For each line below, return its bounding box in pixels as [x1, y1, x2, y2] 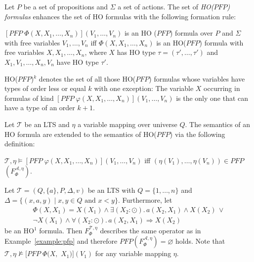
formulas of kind [4, 92, 54, 103]
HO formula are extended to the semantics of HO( [4, 129, 157, 139]
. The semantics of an [185, 119, 251, 129]
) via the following [169, 129, 225, 139]
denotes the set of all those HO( [39, 73, 136, 84]
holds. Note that [175, 236, 225, 246]
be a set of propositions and [23, 1, 108, 11]
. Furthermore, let [118, 194, 172, 205]
